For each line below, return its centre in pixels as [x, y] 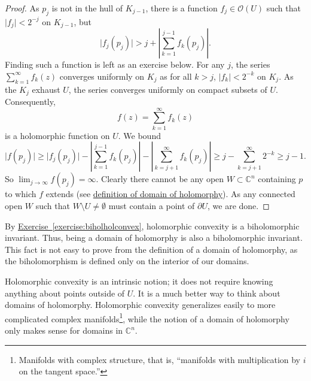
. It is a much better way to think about [207, 293]
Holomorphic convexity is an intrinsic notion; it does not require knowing [139, 281]
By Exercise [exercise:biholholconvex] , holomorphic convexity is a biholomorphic [152, 226]
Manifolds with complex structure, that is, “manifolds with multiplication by [160, 359]
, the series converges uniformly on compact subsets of [168, 89]
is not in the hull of [87, 8]
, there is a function [182, 8]
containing [277, 179]
